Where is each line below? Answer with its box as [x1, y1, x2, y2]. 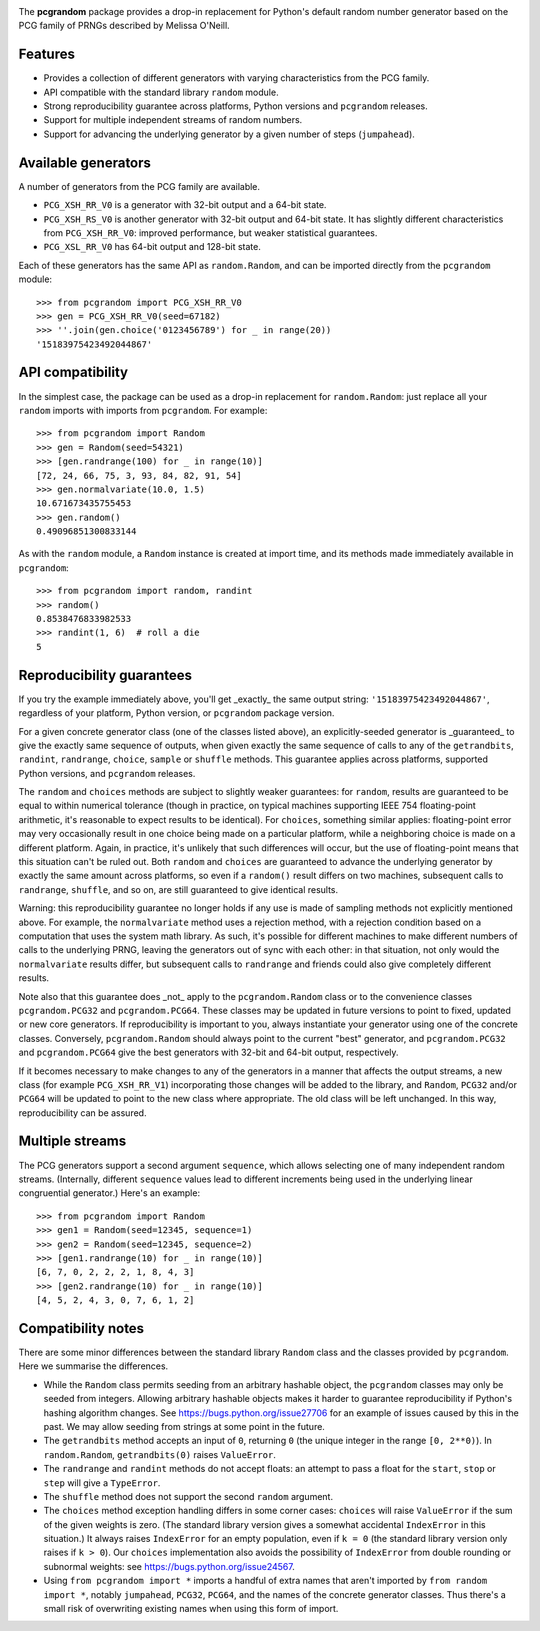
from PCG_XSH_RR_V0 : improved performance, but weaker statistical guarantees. [43, 226, 378, 239]
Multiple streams [18, 1133, 127, 1150]
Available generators [18, 154, 152, 171]
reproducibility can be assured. [18, 1106, 147, 1119]
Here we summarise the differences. [18, 1360, 169, 1372]
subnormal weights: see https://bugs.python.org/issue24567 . [43, 1560, 295, 1572]
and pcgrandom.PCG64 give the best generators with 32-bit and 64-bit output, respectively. [18, 1046, 399, 1059]
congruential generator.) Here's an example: [18, 1187, 200, 1199]
